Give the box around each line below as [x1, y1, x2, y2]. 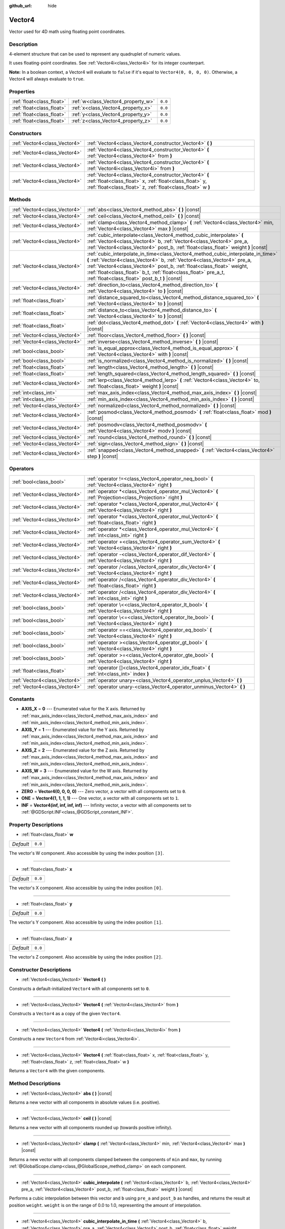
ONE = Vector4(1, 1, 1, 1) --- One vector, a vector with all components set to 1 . [21, 795, 179, 801]
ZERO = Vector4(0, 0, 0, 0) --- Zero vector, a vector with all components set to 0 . [21, 789, 186, 794]
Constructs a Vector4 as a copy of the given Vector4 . [9, 1011, 121, 1017]
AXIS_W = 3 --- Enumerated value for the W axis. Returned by [21, 767, 148, 774]
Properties [9, 88, 35, 95]
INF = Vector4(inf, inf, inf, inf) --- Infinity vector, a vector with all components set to [21, 802, 191, 808]
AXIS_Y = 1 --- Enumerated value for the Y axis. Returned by [21, 727, 144, 732]
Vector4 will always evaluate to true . [9, 76, 85, 82]
